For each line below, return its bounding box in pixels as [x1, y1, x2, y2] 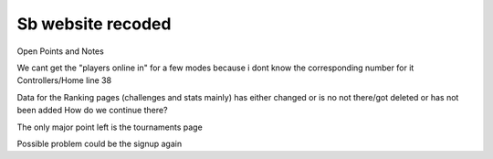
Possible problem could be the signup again [16, 138, 183, 149]
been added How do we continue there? [16, 105, 168, 116]
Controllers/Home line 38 [16, 75, 112, 86]
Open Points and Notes [16, 46, 104, 57]
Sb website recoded [16, 14, 172, 34]
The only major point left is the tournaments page [16, 122, 203, 132]
